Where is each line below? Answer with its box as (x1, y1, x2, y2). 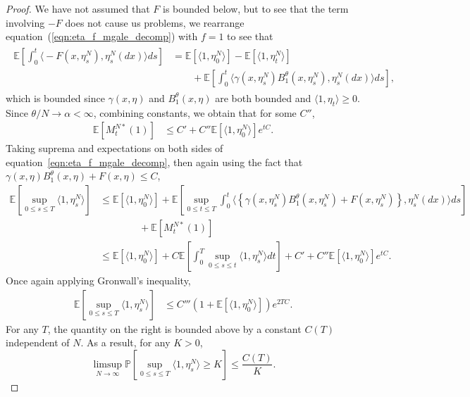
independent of (6, 335, 70, 350)
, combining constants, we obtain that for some (93, 105, 297, 120)
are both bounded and (215, 90, 311, 105)
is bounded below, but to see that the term (162, 1, 349, 15)
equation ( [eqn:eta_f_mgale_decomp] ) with (6, 29, 198, 44)
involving (6, 15, 45, 30)
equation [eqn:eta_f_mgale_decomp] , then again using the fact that (6, 154, 303, 169)
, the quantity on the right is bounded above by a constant (47, 321, 302, 336)
